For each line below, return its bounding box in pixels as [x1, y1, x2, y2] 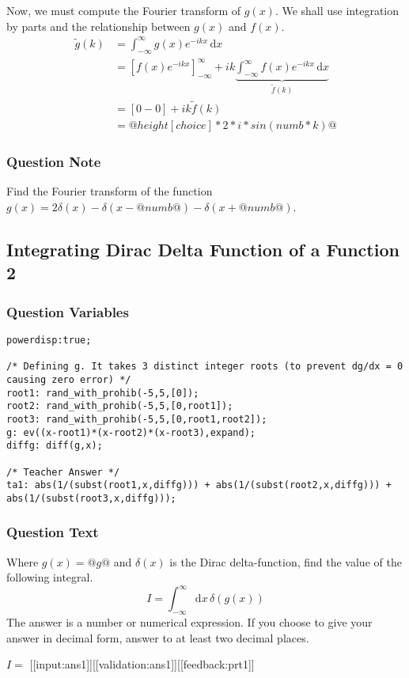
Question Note [6, 152, 101, 172]
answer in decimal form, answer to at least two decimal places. [6, 629, 309, 646]
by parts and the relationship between [6, 17, 191, 34]
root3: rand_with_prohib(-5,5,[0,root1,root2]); [6, 413, 267, 425]
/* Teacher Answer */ [6, 466, 120, 478]
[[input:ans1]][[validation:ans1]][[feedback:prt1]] [29, 656, 255, 672]
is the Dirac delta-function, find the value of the [169, 553, 402, 570]
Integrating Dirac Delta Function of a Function [6, 237, 400, 261]
